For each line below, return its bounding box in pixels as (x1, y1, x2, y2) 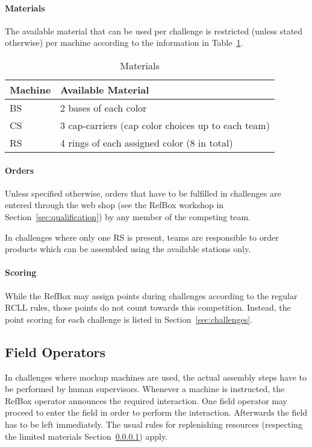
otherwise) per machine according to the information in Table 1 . (5, 36, 243, 49)
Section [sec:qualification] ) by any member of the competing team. (5, 210, 251, 223)
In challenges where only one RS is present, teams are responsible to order (5, 230, 279, 243)
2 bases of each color (60, 100, 147, 115)
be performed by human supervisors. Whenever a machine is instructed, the (5, 382, 285, 395)
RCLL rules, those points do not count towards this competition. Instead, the (5, 301, 291, 314)
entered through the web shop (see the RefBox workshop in (5, 198, 224, 211)
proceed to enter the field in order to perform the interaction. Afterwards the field (5, 406, 308, 419)
